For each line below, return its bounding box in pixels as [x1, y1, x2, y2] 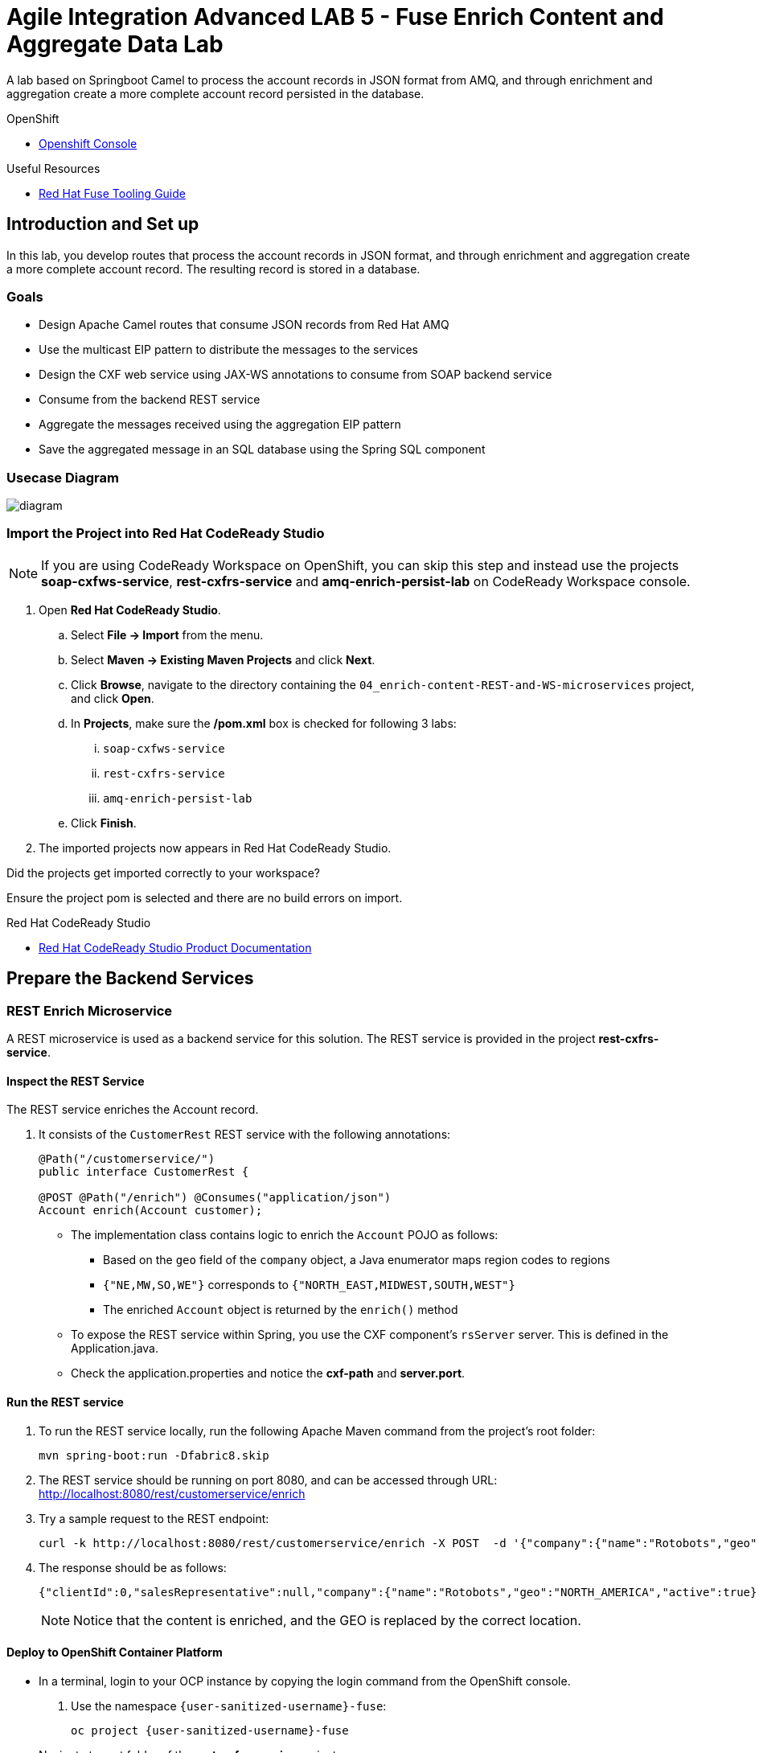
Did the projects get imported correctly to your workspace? [6, 865, 321, 880]
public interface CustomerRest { [39, 1165, 249, 1179]
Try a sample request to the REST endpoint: [39, 1511, 269, 1525]
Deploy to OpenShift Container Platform [6, 1645, 223, 1660]
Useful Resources [6, 161, 101, 175]
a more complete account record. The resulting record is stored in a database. [6, 261, 421, 276]
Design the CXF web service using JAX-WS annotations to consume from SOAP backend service [39, 367, 552, 382]
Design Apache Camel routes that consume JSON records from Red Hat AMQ [39, 318, 449, 332]
